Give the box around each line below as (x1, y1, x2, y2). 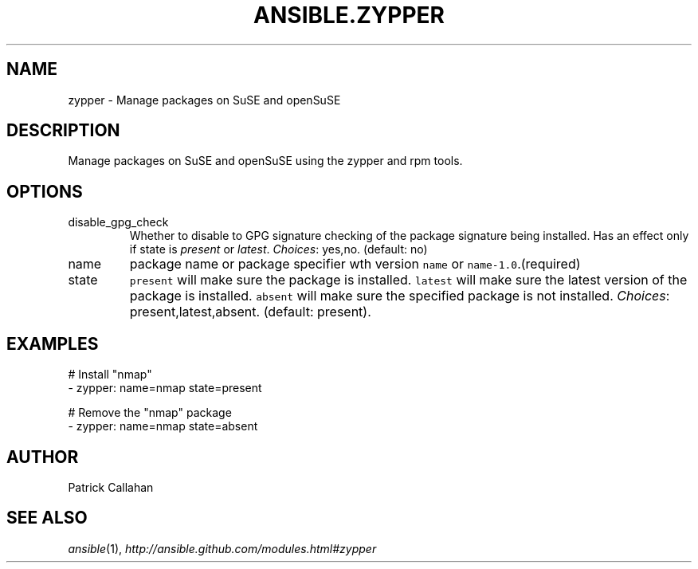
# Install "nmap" (68, 367, 152, 382)
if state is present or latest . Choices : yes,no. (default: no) (129, 242, 428, 257)
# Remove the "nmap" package (68, 406, 232, 420)
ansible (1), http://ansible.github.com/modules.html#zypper (68, 541, 377, 555)
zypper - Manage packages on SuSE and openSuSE (68, 92, 341, 107)
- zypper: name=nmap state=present (68, 381, 262, 395)
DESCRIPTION (6, 120, 120, 141)
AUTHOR (6, 446, 79, 467)
